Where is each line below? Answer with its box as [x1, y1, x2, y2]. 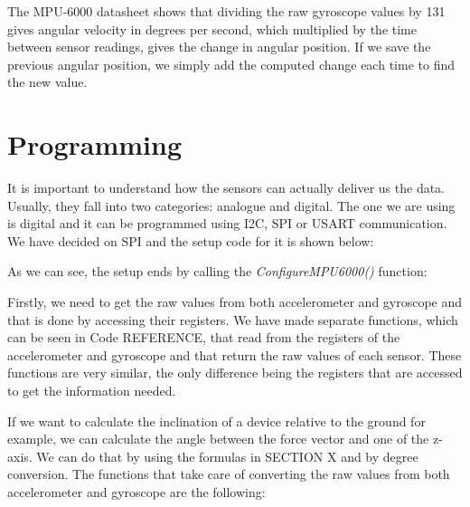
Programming [7, 126, 182, 163]
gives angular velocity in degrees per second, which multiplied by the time [7, 19, 417, 38]
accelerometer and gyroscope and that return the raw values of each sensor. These [7, 345, 462, 364]
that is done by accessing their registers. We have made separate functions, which [7, 310, 458, 329]
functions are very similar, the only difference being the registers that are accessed [7, 363, 463, 382]
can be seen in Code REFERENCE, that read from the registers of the [7, 328, 400, 347]
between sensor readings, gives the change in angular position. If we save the [7, 37, 431, 56]
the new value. [7, 72, 88, 91]
